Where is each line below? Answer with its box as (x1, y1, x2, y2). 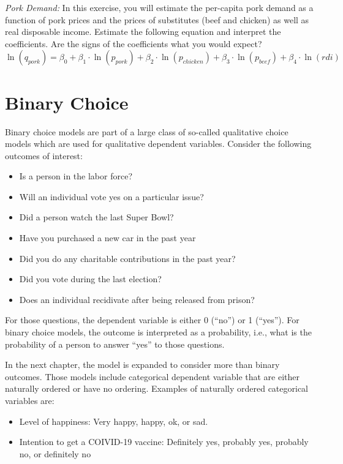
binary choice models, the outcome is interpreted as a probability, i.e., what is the (5, 326, 312, 339)
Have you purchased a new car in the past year (19, 231, 196, 244)
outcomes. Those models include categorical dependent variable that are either (5, 370, 300, 383)
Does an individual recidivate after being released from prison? (19, 293, 255, 305)
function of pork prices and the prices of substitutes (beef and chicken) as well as (5, 13, 309, 26)
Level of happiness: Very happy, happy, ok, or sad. (19, 414, 208, 427)
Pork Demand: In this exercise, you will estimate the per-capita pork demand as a (5, 1, 314, 13)
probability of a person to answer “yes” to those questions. (5, 337, 225, 350)
